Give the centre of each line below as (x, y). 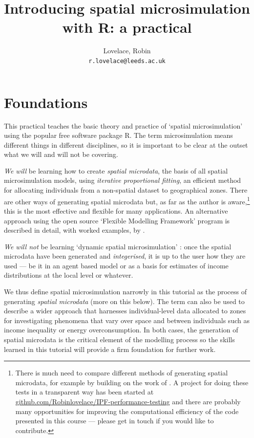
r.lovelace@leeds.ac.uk (127, 61)
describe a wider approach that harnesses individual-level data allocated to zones (125, 311)
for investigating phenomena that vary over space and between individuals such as (127, 320)
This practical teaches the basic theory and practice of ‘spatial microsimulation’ (123, 125)
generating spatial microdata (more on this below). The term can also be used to (124, 301)
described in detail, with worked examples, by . (74, 230)
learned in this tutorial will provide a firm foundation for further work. (110, 349)
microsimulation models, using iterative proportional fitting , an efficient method (123, 180)
